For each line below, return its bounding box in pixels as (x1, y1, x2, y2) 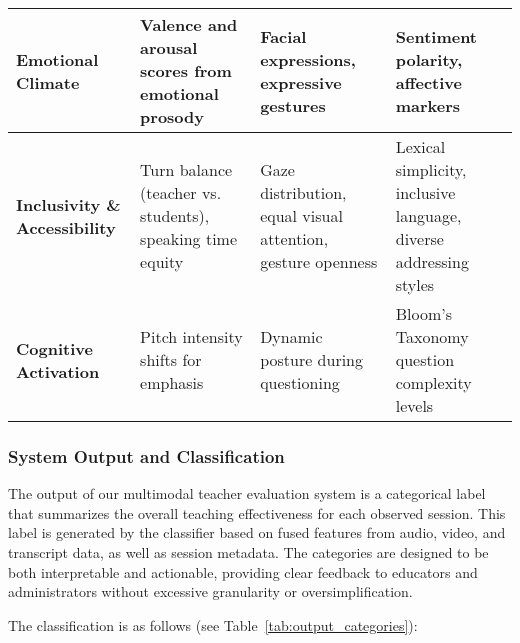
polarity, (395, 47, 463, 71)
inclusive (395, 181, 456, 204)
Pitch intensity (140, 325, 243, 348)
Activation (16, 359, 100, 383)
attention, (260, 227, 329, 250)
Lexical (395, 135, 446, 158)
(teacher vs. (140, 181, 222, 204)
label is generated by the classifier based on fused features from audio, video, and (8, 522, 506, 543)
